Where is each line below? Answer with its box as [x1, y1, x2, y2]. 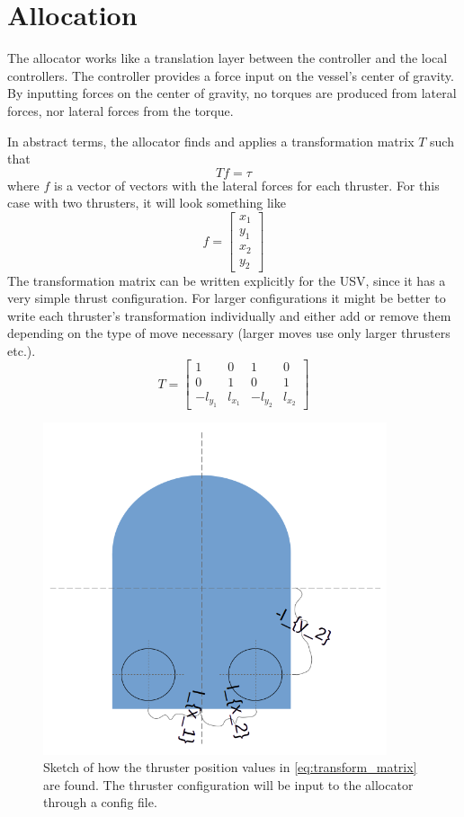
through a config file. [43, 793, 157, 812]
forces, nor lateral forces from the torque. [7, 101, 234, 120]
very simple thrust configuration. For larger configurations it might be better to [7, 289, 446, 307]
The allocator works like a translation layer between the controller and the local [7, 49, 448, 67]
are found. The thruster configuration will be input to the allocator [43, 775, 414, 794]
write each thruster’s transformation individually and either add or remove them [7, 306, 451, 324]
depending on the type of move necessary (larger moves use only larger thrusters [7, 324, 451, 342]
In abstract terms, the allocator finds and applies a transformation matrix [7, 131, 415, 150]
